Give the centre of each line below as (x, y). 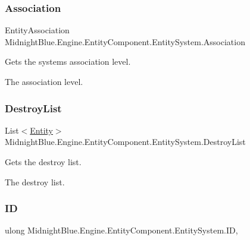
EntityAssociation (37, 30)
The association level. (44, 81)
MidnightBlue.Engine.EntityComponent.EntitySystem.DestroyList (125, 142)
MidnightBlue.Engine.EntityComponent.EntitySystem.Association (125, 41)
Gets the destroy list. (43, 162)
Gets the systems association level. (68, 61)
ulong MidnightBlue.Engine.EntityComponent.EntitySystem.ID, (121, 230)
